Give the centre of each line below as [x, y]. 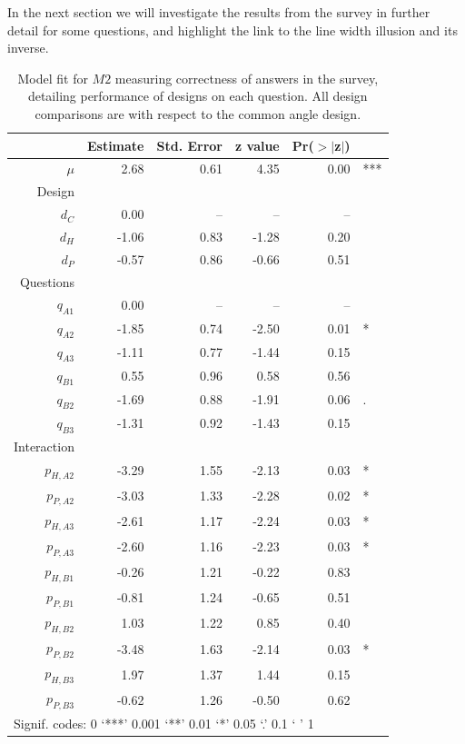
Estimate [115, 145]
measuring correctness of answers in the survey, [247, 78]
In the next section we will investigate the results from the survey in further [219, 12]
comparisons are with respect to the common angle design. [198, 113]
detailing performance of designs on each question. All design [198, 96]
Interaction [44, 446]
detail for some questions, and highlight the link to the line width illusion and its [232, 30]
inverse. [28, 48]
